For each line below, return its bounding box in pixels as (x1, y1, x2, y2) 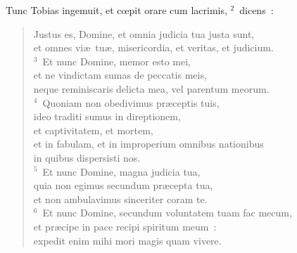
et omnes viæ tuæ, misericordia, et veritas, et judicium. (33, 40, 274, 55)
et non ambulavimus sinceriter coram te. (33, 191, 208, 206)
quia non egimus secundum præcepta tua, (33, 178, 213, 193)
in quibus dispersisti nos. (33, 150, 141, 164)
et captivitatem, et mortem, (33, 122, 153, 137)
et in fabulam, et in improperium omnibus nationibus (33, 136, 264, 151)
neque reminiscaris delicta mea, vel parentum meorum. (33, 81, 270, 96)
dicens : (239, 3, 274, 17)
